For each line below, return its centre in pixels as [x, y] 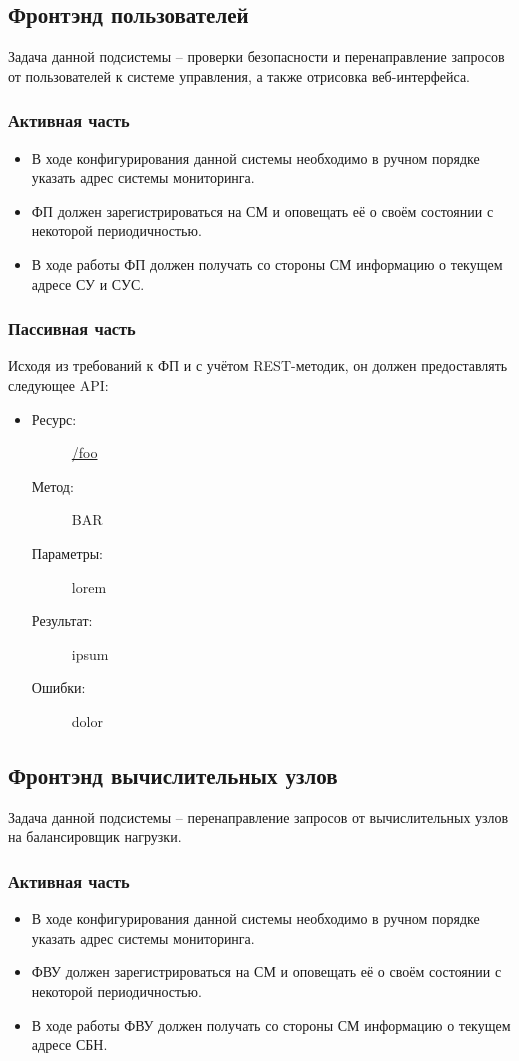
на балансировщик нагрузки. [95, 836]
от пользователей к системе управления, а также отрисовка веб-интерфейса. [239, 75]
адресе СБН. [69, 1044]
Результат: [62, 620]
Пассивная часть [72, 328]
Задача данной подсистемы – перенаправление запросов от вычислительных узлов [258, 816]
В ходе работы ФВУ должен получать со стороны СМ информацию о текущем [271, 1024]
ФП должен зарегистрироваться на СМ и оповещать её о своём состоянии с [262, 210]
